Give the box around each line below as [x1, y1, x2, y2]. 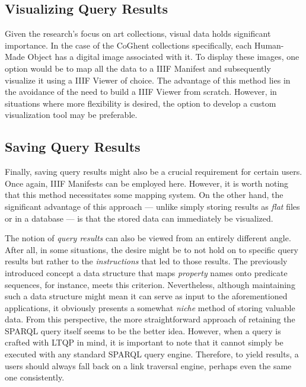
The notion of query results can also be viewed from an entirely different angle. [5, 232, 291, 244]
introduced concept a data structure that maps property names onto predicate [5, 266, 288, 279]
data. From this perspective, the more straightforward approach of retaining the [5, 313, 295, 325]
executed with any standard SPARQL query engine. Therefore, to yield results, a [5, 348, 299, 360]
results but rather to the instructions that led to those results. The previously [5, 255, 288, 267]
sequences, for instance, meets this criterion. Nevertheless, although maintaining [5, 278, 295, 290]
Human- [254, 39, 284, 51]
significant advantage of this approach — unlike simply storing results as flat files [5, 200, 300, 212]
